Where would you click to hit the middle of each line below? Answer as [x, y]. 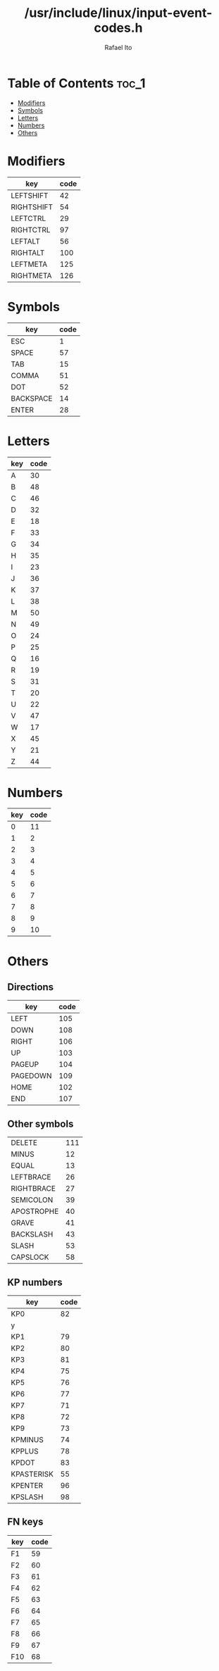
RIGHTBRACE [33, 1189]
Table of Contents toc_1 [76, 83]
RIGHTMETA [31, 275]
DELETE [24, 1143]
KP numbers [35, 1282]
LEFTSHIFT [30, 195]
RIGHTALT [28, 253]
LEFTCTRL [29, 218]
